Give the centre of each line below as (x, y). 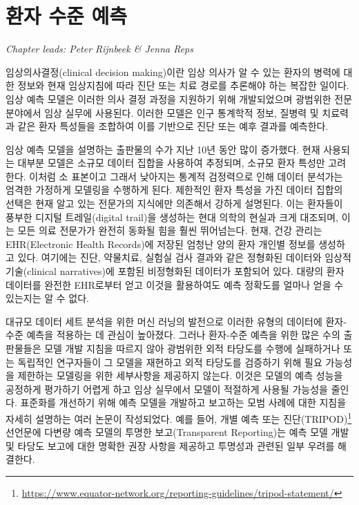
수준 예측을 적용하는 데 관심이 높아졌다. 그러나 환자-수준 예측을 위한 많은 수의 (173, 335)
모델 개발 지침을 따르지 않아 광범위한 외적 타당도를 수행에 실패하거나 (192, 348)
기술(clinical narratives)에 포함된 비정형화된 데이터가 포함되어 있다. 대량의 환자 (175, 271)
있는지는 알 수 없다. (47, 298)
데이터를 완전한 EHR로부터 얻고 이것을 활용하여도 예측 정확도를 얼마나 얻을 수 (175, 284)
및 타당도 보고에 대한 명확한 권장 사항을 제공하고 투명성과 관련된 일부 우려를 (170, 445)
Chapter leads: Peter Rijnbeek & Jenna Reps (99, 49)
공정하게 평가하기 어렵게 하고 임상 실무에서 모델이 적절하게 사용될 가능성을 (167, 389)
